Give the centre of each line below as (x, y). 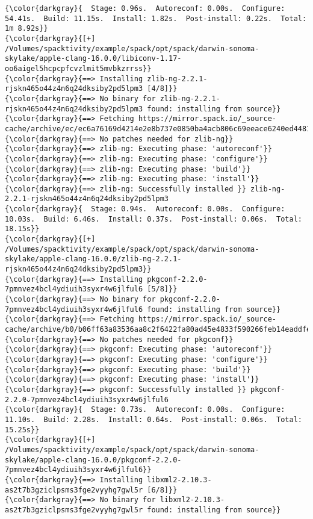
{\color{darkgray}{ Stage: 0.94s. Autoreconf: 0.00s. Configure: (145, 209)
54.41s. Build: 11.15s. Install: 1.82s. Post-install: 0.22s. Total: (156, 18)
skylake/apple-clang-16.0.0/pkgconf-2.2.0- (93, 460)
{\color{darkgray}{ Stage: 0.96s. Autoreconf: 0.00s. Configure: (145, 8)
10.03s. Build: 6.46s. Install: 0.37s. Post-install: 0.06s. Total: (153, 219)
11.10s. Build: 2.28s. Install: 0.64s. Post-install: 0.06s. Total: (153, 419)
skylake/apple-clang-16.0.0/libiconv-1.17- (93, 59)
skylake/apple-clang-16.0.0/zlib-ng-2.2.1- (93, 259)
